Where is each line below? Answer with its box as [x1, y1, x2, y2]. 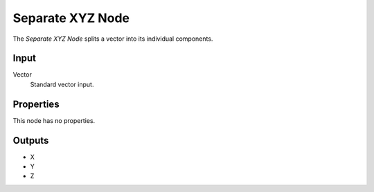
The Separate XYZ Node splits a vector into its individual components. [12, 35, 213, 43]
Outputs [12, 135, 49, 146]
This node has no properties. [12, 116, 96, 124]
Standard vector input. [30, 80, 94, 88]
